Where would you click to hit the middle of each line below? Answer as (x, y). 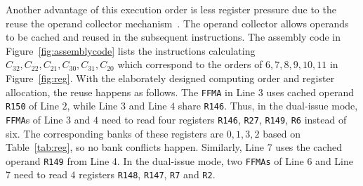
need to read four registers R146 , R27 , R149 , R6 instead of (224, 119)
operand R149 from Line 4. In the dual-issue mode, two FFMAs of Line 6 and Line (179, 160)
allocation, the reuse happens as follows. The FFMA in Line (131, 92)
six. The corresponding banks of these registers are (115, 133)
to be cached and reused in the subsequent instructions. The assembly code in (173, 37)
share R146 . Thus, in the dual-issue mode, (268, 106)
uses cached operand (310, 92)
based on (282, 133)
